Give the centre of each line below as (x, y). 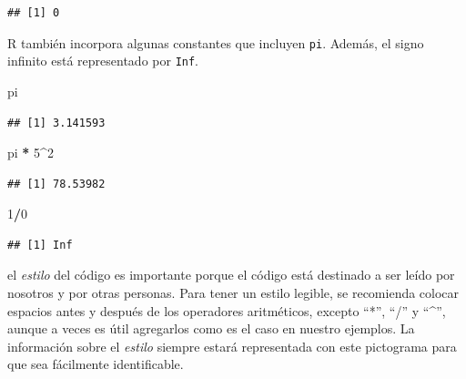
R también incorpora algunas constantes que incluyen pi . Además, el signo (216, 42)
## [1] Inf (40, 245)
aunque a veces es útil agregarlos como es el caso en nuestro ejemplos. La (211, 328)
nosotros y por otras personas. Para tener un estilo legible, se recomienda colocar (233, 293)
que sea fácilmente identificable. (96, 364)
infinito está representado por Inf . (103, 61)
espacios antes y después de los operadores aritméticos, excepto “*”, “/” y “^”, (227, 310)
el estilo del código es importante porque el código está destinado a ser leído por (231, 275)
